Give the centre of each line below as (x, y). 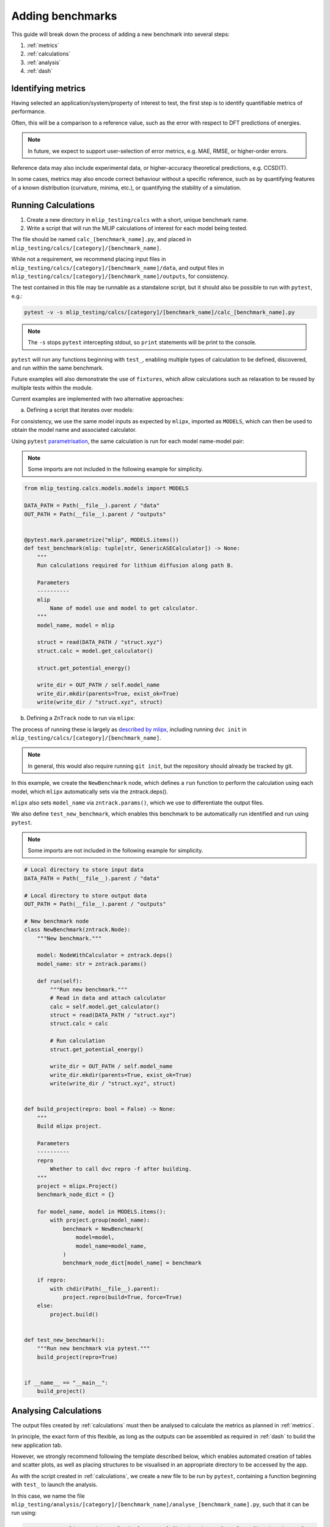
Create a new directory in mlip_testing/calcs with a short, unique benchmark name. (137, 219)
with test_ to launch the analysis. (54, 1485)
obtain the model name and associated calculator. (74, 430)
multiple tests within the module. (52, 387)
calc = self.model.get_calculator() (105, 1007)
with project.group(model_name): (100, 1220)
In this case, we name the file (48, 1496)
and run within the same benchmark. (57, 368)
